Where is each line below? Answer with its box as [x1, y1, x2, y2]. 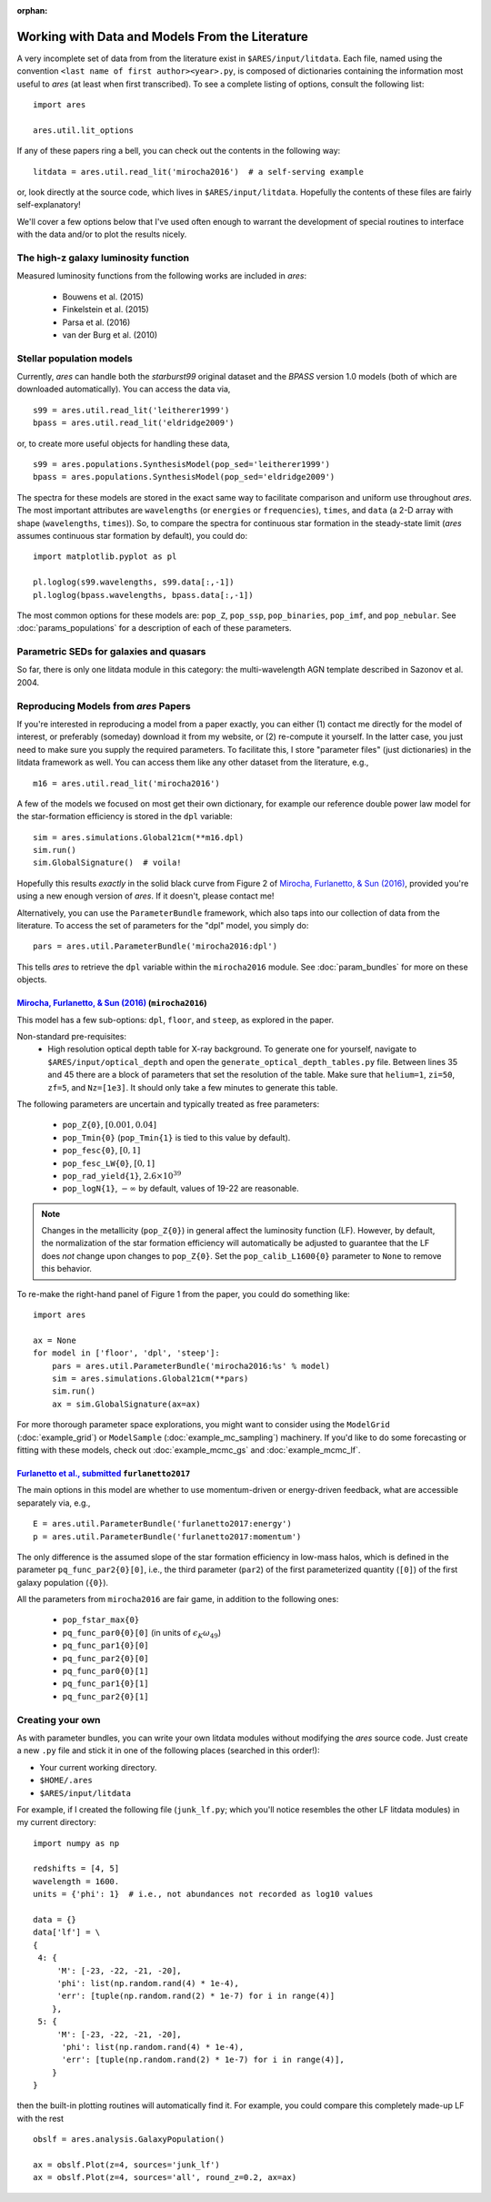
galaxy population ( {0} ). [16, 1577, 109, 1588]
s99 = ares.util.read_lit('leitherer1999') [33, 405, 230, 415]
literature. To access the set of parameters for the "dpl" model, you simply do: [16, 920, 309, 931]
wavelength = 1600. [33, 1876, 120, 1886]
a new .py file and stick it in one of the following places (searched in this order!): [16, 1745, 320, 1756]
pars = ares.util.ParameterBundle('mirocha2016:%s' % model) [51, 1361, 331, 1371]
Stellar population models [16, 351, 134, 364]
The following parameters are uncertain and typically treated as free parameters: [16, 1098, 320, 1110]
